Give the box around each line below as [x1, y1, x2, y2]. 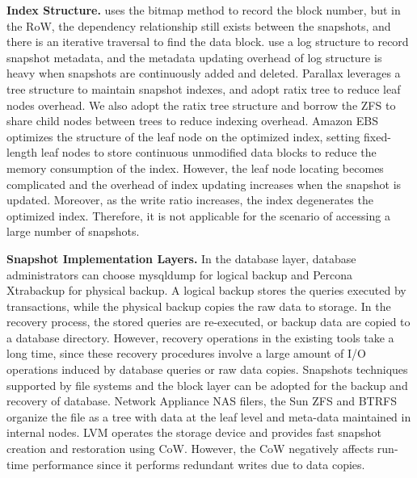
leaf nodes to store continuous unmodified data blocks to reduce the [40, 144, 377, 161]
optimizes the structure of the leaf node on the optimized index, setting [6, 128, 360, 145]
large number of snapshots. [6, 223, 140, 240]
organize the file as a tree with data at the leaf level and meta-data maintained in [6, 408, 411, 425]
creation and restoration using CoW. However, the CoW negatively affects [6, 440, 374, 457]
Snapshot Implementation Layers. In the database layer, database [6, 249, 356, 266]
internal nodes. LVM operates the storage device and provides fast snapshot [6, 424, 382, 441]
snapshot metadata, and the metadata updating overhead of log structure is [6, 48, 382, 65]
